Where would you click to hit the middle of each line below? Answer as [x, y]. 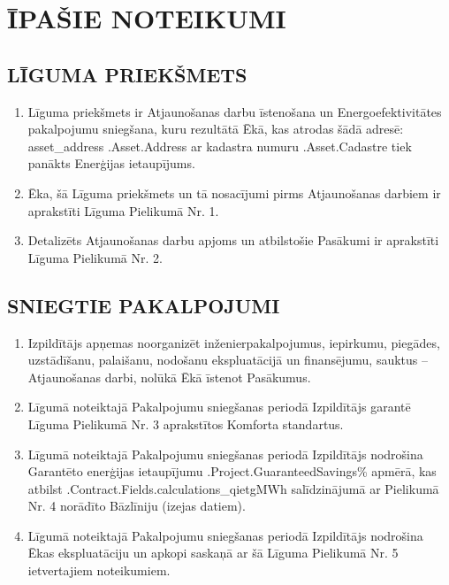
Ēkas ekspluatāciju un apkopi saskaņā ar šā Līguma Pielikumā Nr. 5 [213, 553]
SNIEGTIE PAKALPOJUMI [144, 305]
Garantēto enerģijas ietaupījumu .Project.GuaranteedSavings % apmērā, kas [232, 471]
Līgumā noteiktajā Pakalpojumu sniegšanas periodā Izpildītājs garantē [219, 407]
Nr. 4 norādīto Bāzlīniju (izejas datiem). [137, 506]
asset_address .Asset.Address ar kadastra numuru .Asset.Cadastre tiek [220, 146]
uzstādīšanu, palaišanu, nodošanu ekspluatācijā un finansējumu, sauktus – [228, 360]
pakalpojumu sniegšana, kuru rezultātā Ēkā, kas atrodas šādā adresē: [216, 129]
